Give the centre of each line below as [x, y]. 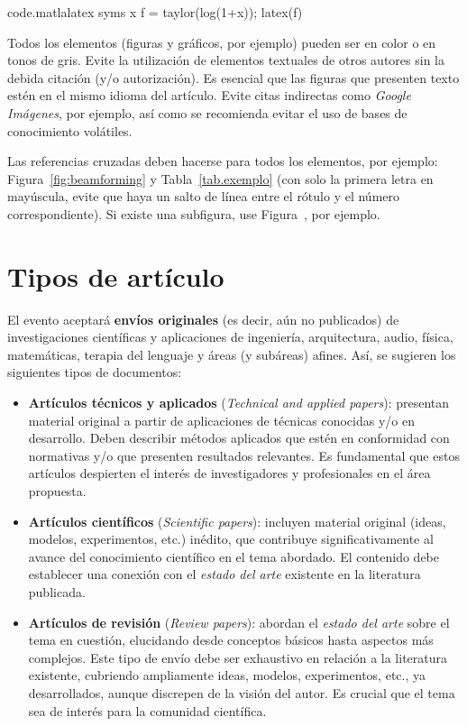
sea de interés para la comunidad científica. [147, 710]
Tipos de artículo [116, 276]
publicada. [57, 591]
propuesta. [57, 491]
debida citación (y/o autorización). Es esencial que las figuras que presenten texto [233, 77]
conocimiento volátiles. [70, 130]
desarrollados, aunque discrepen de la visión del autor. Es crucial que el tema [242, 692]
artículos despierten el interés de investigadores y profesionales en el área [229, 473]
